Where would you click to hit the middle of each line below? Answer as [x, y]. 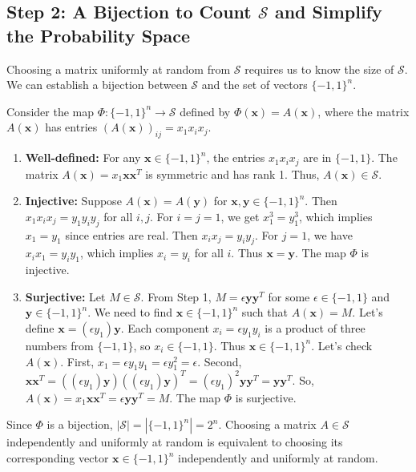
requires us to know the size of [319, 69]
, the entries [236, 157]
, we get [240, 216]
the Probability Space [99, 35]
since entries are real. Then [131, 234]
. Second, [220, 361]
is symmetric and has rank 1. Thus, [232, 173]
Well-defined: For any [83, 157]
